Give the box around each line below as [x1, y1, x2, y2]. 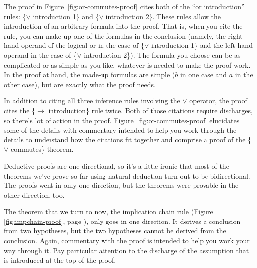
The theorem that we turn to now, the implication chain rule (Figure [4, 206, 213, 217]
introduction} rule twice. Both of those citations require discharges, [48, 105, 253, 115]
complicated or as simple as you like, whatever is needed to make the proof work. [4, 59, 251, 70]
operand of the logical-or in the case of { [21, 40, 144, 50]
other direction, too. [4, 189, 65, 200]
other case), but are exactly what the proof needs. [4, 79, 155, 89]
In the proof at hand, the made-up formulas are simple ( [4, 69, 175, 80]
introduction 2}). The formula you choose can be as [84, 49, 241, 60]
